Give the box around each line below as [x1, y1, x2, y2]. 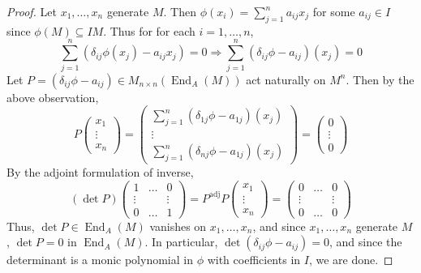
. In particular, [144, 233, 218, 250]
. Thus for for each [103, 22, 195, 39]
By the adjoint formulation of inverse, [6, 163, 194, 180]
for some [312, 3, 355, 19]
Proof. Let [6, 3, 57, 19]
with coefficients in [207, 251, 301, 268]
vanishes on [149, 217, 207, 234]
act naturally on [246, 70, 326, 87]
